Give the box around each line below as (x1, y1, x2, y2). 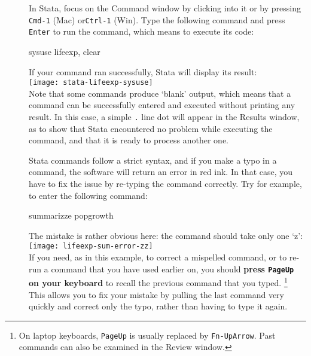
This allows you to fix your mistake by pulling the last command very (29, 288, 284, 300)
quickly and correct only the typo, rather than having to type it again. (29, 300, 288, 312)
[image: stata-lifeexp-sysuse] (29, 78, 153, 87)
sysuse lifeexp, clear (29, 45, 100, 57)
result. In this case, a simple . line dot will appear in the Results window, (29, 110, 300, 122)
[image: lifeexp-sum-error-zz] (29, 242, 153, 251)
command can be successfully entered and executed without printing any (29, 99, 295, 111)
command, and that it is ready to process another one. (29, 134, 229, 146)
